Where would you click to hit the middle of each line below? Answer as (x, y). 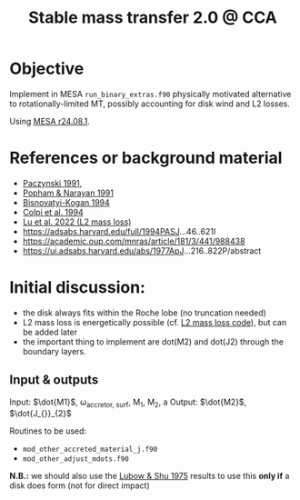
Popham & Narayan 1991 (68, 193)
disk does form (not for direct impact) (80, 485)
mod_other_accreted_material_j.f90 (90, 450)
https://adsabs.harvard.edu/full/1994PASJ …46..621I (119, 231)
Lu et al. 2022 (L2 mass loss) (77, 222)
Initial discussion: (77, 288)
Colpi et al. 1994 (53, 212)
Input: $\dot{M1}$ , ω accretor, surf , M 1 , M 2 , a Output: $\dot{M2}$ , (128, 403)
